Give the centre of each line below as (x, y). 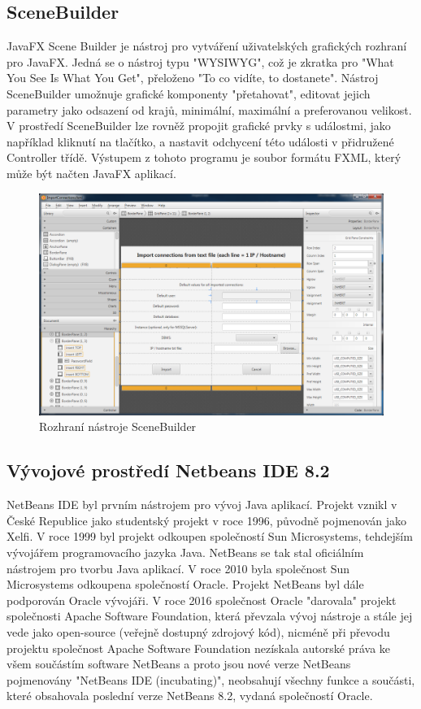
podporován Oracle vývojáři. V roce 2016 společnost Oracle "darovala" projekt (202, 600)
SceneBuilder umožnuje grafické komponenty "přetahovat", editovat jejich (189, 93)
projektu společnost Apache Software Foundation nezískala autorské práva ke (199, 648)
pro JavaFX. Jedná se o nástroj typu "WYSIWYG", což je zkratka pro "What (200, 61)
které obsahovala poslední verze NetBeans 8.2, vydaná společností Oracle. (190, 696)
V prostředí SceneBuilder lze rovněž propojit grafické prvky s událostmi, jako (199, 126)
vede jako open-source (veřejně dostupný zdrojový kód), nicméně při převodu (198, 631)
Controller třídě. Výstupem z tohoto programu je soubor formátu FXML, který (204, 157)
